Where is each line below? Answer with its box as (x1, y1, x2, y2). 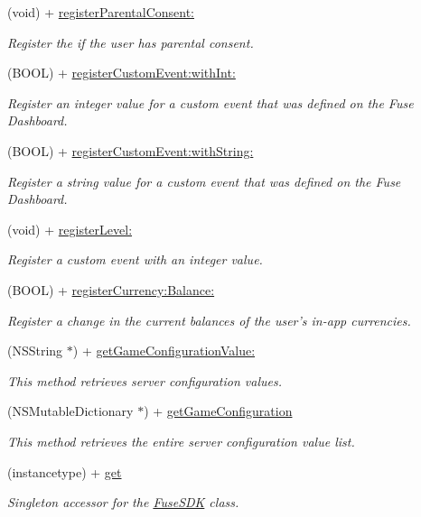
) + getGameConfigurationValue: (72, 341, 256, 360)
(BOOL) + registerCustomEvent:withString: (7, 141, 254, 160)
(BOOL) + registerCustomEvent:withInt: (7, 63, 236, 82)
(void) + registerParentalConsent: (7, 3, 194, 21)
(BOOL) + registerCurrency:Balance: (7, 280, 215, 299)
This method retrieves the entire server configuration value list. (7, 431, 355, 450)
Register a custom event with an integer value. (7, 250, 263, 269)
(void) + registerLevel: (7, 219, 133, 238)
